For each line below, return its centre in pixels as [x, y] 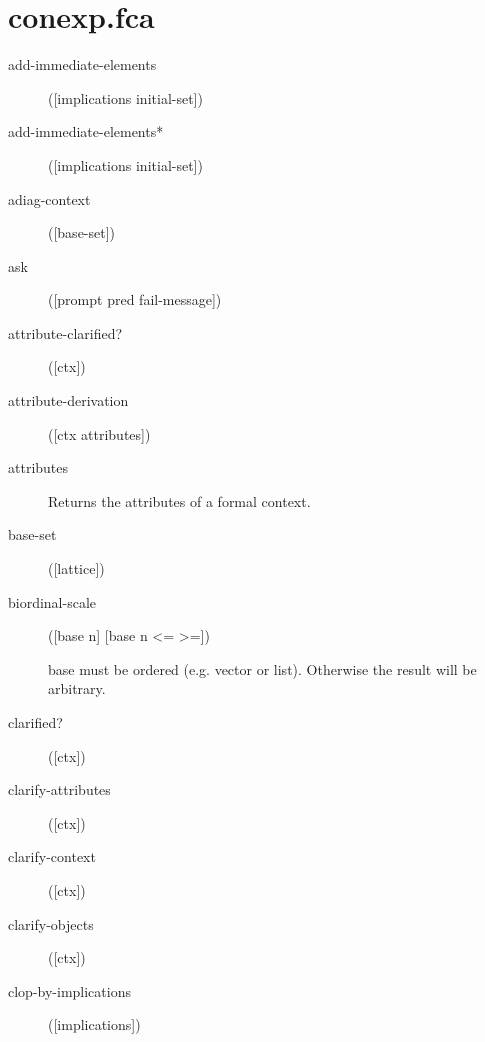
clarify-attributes [59, 789]
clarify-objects [51, 923]
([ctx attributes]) [99, 433]
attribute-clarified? [65, 332]
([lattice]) [76, 568]
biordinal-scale [52, 601]
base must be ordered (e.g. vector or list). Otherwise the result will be [262, 668]
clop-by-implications [69, 990]
